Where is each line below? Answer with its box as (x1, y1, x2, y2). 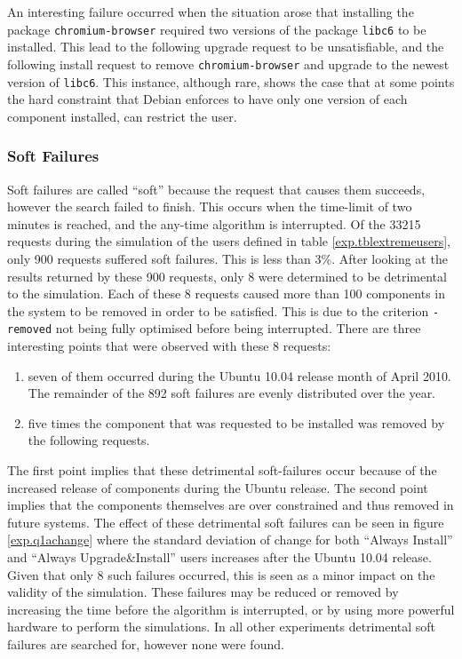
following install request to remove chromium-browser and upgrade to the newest (7, 54, 450, 73)
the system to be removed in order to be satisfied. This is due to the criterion (7, 301, 429, 320)
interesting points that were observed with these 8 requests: (7, 337, 331, 355)
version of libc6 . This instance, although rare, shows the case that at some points (7, 72, 455, 91)
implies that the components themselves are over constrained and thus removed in (7, 496, 454, 514)
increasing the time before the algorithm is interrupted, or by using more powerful (7, 599, 455, 618)
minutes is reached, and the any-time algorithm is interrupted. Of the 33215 (7, 214, 421, 233)
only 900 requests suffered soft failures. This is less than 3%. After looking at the (7, 249, 448, 267)
